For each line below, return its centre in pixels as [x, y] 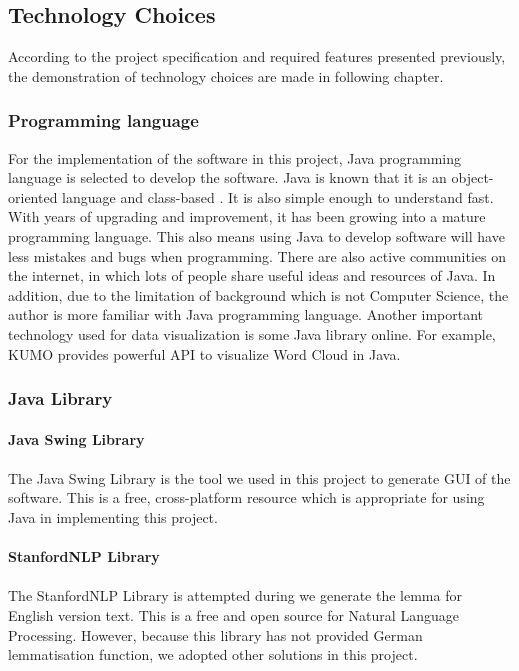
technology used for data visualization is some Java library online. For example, [252, 333]
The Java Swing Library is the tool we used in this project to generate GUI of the [259, 477]
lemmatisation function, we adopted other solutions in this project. [213, 654]
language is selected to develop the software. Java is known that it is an [227, 177]
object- [472, 177]
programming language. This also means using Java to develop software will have [256, 235]
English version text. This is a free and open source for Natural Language [233, 614]
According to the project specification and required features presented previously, [257, 56]
